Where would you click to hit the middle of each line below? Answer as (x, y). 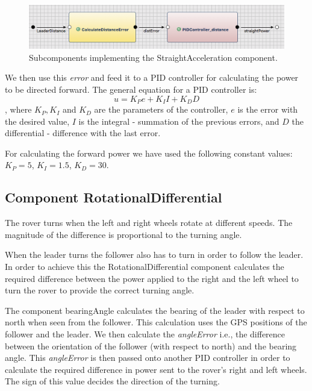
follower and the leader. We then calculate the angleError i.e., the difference (145, 334)
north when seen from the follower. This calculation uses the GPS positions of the (156, 322)
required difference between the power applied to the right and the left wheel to (152, 278)
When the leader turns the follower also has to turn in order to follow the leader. (154, 255)
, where (18, 109)
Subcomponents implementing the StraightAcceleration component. (153, 57)
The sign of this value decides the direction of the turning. (112, 381)
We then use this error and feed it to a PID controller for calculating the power (152, 77)
